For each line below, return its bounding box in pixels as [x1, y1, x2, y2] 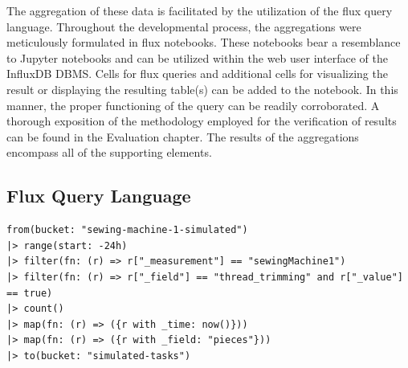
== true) [6, 287, 53, 299]
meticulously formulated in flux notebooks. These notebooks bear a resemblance [6, 34, 401, 51]
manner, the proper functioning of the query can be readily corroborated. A [6, 96, 380, 113]
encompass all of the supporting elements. [6, 144, 212, 161]
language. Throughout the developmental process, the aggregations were [6, 18, 361, 35]
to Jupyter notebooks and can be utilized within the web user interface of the [6, 49, 388, 66]
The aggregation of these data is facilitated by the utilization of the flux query [6, 2, 393, 18]
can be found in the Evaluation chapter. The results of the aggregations [6, 128, 359, 145]
